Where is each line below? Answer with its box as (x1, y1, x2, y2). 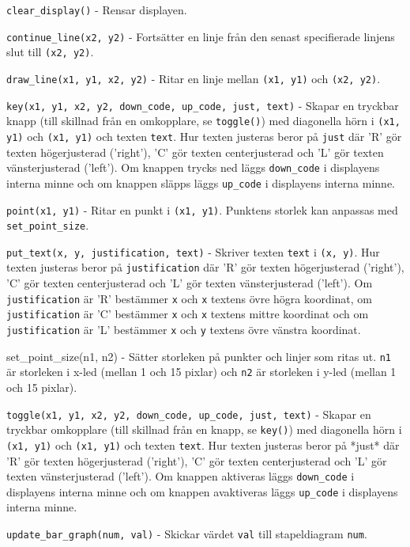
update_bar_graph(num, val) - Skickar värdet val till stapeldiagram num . (6, 526, 367, 542)
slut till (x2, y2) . (6, 44, 94, 60)
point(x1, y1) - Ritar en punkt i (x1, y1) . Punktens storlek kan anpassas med (6, 201, 398, 218)
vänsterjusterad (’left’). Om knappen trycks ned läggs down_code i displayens (6, 159, 380, 176)
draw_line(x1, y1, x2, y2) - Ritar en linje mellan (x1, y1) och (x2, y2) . (6, 70, 381, 86)
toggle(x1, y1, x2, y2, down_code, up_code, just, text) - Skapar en (6, 405, 371, 422)
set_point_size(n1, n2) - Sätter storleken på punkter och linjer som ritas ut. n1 (6, 348, 392, 364)
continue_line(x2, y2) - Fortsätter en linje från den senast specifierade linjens (6, 28, 395, 44)
